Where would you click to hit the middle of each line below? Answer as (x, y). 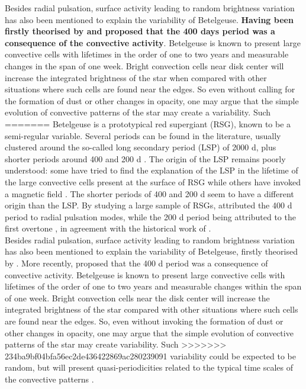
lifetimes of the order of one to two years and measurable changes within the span (153, 286)
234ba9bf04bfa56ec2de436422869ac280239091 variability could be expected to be (150, 356)
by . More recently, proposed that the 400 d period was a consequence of (136, 263)
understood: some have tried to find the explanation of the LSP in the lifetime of (152, 170)
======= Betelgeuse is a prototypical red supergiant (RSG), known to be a (148, 123)
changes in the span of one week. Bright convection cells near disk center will (144, 65)
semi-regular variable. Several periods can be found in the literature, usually (143, 135)
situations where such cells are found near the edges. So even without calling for (150, 89)
